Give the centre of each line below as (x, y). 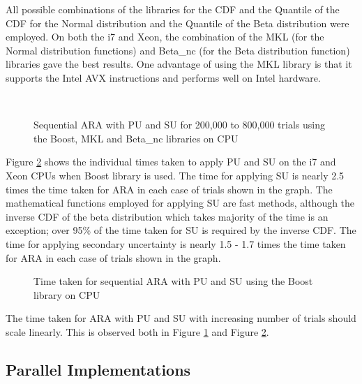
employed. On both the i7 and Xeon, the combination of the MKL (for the (165, 37)
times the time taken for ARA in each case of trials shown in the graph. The (169, 189)
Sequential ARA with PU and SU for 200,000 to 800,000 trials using (179, 125)
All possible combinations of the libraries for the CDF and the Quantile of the (173, 9)
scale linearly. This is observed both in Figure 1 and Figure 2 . (137, 331)
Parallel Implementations (98, 369)
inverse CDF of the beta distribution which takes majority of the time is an (167, 216)
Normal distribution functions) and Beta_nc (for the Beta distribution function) (178, 50)
